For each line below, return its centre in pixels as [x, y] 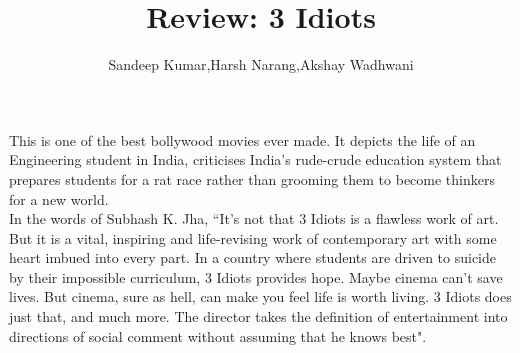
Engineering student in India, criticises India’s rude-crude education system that [255, 159]
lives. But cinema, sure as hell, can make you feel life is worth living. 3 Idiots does [260, 296]
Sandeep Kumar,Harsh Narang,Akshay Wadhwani [261, 64]
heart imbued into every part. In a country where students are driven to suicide [253, 257]
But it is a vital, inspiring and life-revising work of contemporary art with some [253, 237]
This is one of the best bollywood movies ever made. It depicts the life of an [242, 139]
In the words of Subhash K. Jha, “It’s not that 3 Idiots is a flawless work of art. [254, 218]
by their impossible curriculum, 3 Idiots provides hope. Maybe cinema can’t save [256, 276]
